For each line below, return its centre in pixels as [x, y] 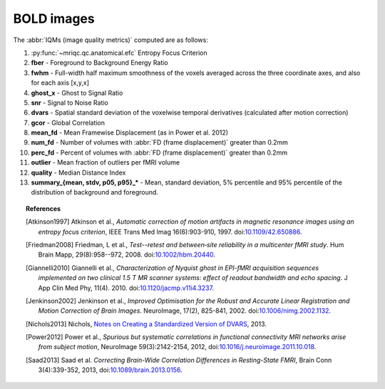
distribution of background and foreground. [94, 192]
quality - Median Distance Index [78, 172]
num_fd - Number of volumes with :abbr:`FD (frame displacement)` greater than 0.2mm [160, 142]
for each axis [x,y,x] [60, 83]
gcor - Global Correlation [68, 123]
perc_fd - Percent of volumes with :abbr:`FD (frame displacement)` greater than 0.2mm [159, 152]
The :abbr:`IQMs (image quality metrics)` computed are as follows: [111, 40]
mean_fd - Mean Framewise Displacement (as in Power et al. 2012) [129, 133]
